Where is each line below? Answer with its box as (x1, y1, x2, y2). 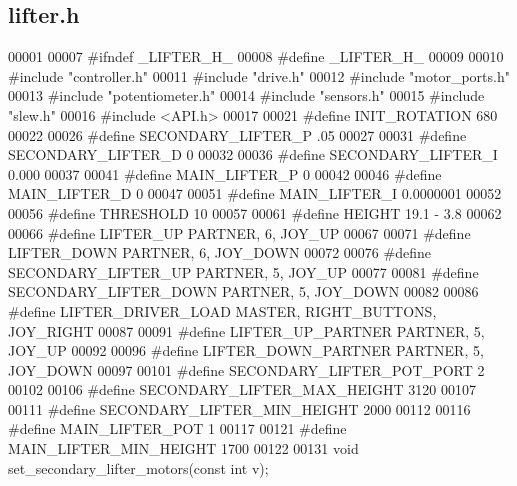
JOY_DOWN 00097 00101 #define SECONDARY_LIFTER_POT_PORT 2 (8, 359, 485, 380)
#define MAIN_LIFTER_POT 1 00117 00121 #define (8, 418, 347, 439)
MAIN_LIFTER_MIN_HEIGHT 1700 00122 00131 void (8, 438, 359, 459)
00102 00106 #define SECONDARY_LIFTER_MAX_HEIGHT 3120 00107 (8, 379, 476, 400)
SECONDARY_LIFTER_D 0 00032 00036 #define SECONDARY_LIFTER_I (8, 144, 498, 165)
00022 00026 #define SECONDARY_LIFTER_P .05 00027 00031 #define (8, 124, 467, 145)
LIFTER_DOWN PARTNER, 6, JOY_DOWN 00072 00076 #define (8, 242, 431, 263)
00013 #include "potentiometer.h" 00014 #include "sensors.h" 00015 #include (8, 85, 485, 106)
